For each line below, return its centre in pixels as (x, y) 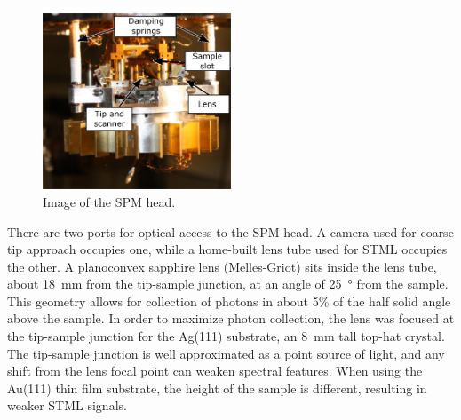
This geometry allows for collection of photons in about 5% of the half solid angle (229, 301)
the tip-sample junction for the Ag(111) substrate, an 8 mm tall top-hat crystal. (226, 336)
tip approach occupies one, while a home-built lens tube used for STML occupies (227, 249)
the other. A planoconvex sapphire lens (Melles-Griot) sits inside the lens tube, (222, 266)
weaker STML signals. (67, 405)
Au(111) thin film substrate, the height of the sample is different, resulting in (217, 388)
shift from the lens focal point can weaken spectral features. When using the (215, 371)
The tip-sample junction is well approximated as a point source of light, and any (226, 353)
